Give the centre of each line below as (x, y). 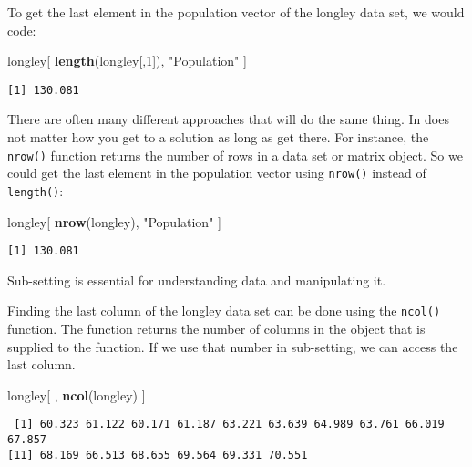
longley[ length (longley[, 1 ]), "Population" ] (127, 61)
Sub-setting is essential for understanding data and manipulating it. (197, 280)
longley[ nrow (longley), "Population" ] (114, 221)
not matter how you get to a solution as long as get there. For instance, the (218, 137)
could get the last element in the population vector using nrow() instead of (217, 173)
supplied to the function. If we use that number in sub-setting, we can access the (233, 346)
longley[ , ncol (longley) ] (77, 394)
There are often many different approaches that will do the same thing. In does (228, 119)
